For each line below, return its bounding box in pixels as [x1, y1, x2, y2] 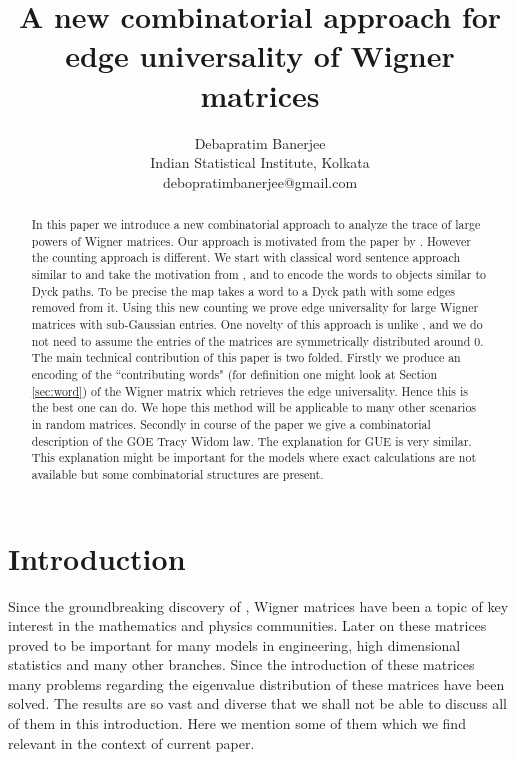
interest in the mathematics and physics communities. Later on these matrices [8, 615, 487, 636]
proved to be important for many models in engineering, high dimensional [8, 634, 461, 655]
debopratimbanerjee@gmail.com [162, 171, 358, 192]
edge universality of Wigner [65, 35, 455, 76]
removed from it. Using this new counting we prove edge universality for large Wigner [31, 299, 479, 316]
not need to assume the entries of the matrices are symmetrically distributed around [31, 332, 471, 349]
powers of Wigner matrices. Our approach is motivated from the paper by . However [31, 232, 471, 249]
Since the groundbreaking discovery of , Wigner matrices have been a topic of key [8, 595, 509, 616]
